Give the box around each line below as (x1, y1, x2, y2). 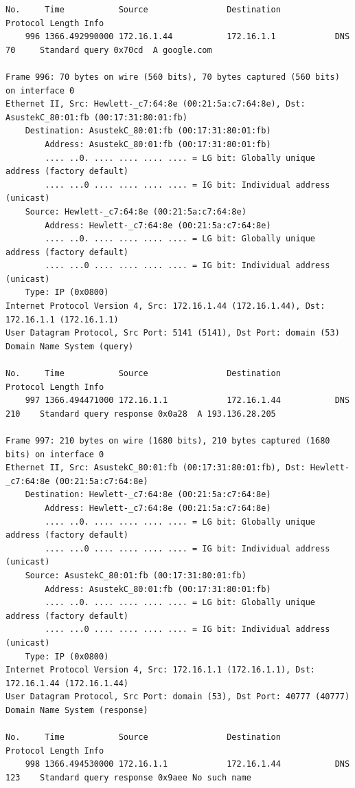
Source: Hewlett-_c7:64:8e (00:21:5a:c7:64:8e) (25, 206, 247, 217)
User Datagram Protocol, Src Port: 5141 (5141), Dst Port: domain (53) (5, 328, 340, 338)
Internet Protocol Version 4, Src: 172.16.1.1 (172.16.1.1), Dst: (5, 665, 316, 675)
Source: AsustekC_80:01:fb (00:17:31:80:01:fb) (25, 570, 247, 580)
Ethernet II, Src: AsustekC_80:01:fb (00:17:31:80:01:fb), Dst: (5, 463, 306, 473)
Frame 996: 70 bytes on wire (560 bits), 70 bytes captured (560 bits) (5, 72, 340, 82)
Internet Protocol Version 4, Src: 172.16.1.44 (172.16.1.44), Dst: (5, 301, 325, 311)
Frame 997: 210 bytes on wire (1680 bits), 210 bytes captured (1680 (5, 436, 330, 446)
